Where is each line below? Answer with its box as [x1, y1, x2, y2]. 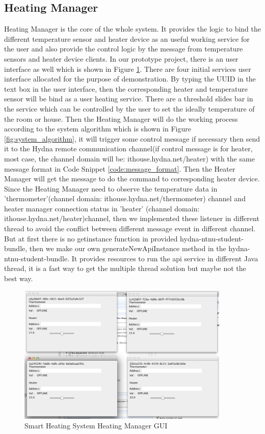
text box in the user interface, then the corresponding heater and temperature [4, 83, 248, 94]
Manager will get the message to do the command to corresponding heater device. [4, 173, 260, 184]
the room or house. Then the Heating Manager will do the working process [4, 113, 238, 124]
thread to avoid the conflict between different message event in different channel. [4, 223, 256, 234]
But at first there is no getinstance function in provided [4, 233, 178, 243]
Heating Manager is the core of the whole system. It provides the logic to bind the [4, 23, 261, 34]
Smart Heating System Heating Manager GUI [24, 420, 168, 431]
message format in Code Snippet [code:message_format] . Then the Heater [4, 163, 235, 174]
